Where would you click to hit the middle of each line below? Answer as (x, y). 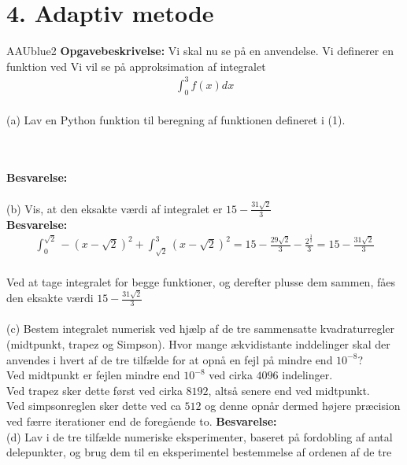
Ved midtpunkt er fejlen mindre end (93, 375)
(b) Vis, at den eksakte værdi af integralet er (115, 208)
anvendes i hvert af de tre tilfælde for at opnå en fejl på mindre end (170, 359)
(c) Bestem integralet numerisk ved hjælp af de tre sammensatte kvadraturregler (201, 328)
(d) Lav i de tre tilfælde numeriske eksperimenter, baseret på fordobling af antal (200, 436)
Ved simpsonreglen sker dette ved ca (94, 406)
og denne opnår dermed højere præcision (303, 406)
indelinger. (307, 375)
